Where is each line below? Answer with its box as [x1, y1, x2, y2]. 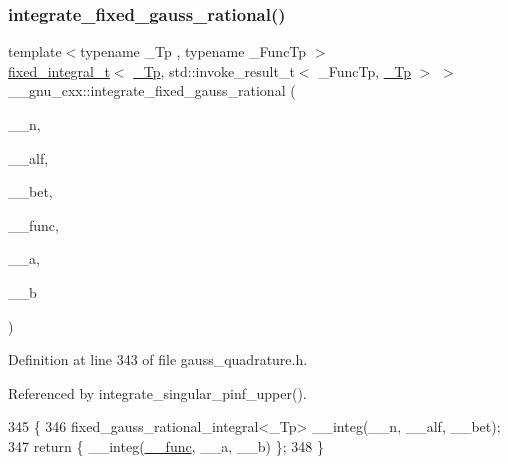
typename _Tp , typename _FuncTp [80, 41, 307, 62]
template [8, 41, 62, 62]
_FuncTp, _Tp [318, 60, 411, 81]
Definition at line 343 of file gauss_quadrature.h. [8, 349, 308, 370]
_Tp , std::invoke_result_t [133, 60, 295, 81]
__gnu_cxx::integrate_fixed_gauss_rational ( [8, 80, 296, 101]
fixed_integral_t [8, 60, 110, 81]
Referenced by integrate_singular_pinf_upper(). [8, 382, 307, 403]
